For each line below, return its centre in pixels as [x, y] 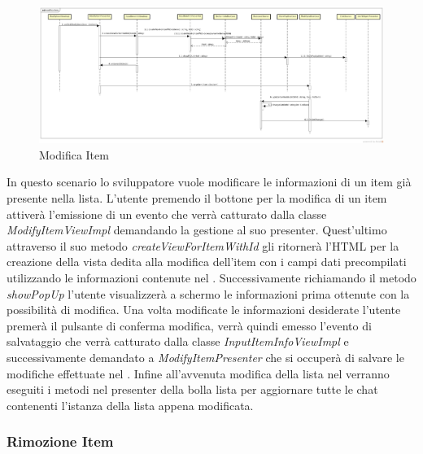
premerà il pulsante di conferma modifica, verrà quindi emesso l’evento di [189, 325]
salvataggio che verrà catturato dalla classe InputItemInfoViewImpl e [178, 341]
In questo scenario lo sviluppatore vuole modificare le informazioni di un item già [209, 182]
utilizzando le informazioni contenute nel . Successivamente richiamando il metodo [211, 278]
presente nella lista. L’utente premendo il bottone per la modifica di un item [197, 198]
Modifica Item [74, 154]
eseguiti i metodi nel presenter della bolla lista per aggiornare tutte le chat [192, 389]
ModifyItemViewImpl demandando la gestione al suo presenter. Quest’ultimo [197, 230]
